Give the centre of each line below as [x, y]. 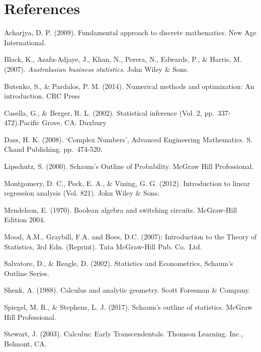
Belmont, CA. [25, 343]
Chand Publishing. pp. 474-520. [53, 149]
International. [25, 42]
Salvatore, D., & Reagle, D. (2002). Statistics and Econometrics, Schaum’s [119, 263]
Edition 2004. [25, 219]
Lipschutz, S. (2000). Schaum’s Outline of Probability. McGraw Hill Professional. [129, 166]
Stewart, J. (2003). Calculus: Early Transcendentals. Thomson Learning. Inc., [124, 334]
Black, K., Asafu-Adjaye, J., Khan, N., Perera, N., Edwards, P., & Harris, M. [123, 59]
